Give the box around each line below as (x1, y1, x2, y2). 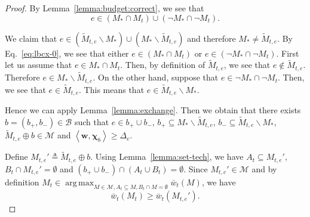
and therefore (187, 32, 236, 44)
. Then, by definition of (120, 58, 205, 71)
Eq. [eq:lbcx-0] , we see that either (5, 46, 129, 59)
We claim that (5, 32, 57, 44)
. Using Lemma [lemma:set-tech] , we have (90, 150, 244, 163)
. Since (183, 162, 208, 175)
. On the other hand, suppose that (93, 71, 219, 83)
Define (5, 150, 28, 163)
